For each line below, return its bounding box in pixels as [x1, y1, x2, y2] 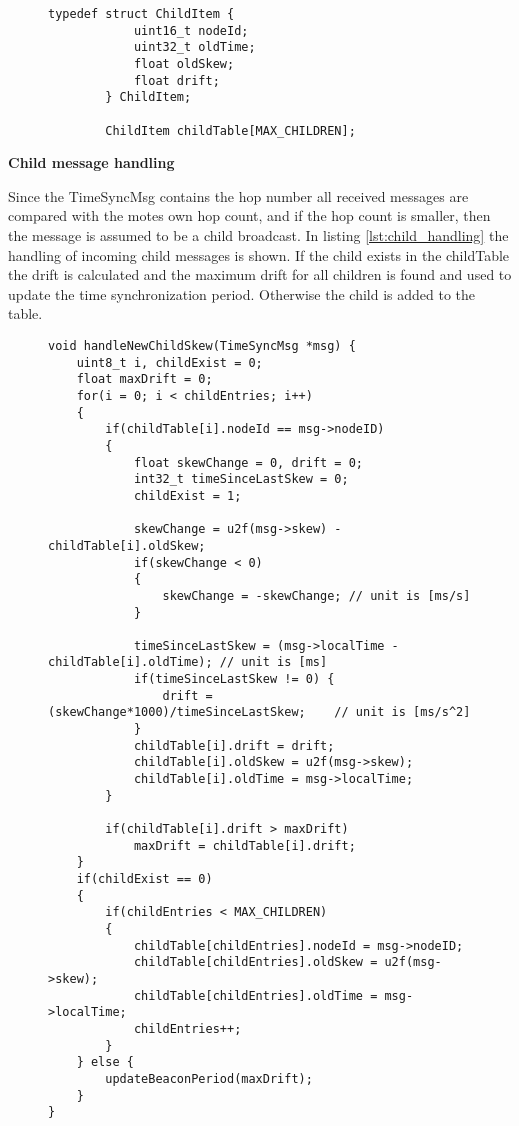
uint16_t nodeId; [133, 23, 249, 38]
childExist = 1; [133, 488, 242, 503]
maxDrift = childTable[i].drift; [133, 838, 356, 853]
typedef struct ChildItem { [48, 7, 235, 21]
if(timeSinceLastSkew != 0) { [133, 672, 335, 687]
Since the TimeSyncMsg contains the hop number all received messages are [8, 185, 469, 206]
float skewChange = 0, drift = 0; [133, 455, 363, 470]
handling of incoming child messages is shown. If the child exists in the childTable [8, 244, 510, 265]
